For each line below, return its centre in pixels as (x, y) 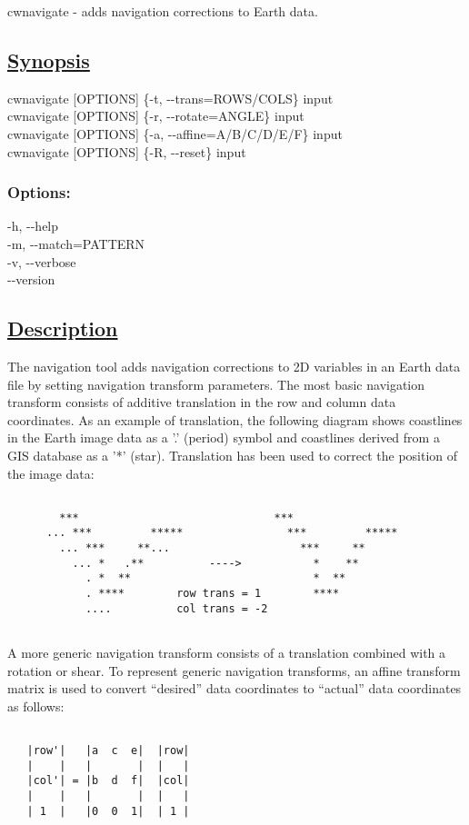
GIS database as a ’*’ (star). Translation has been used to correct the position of (233, 455)
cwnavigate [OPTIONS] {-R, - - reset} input (127, 151)
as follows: (36, 706)
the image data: (51, 473)
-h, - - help (33, 226)
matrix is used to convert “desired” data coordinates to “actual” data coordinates (234, 688)
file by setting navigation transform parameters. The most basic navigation (216, 384)
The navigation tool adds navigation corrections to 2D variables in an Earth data (234, 366)
